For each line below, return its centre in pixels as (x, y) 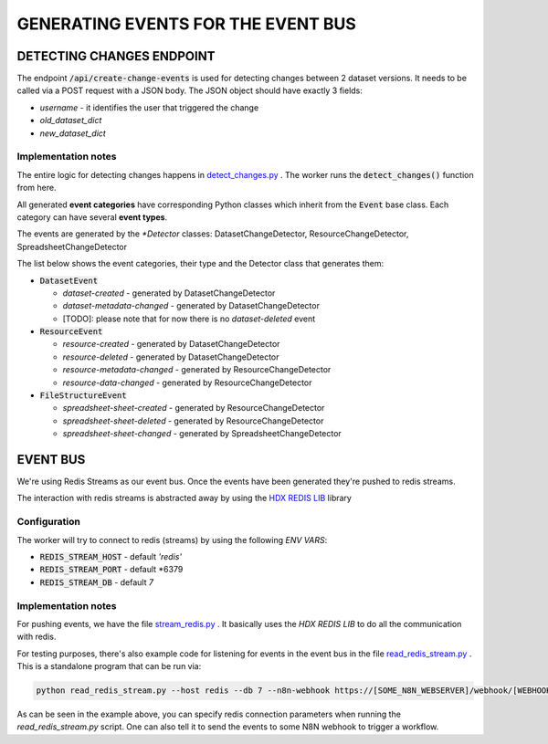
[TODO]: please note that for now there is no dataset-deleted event (189, 319)
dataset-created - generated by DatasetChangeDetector (169, 293)
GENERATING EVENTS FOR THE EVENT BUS (186, 24)
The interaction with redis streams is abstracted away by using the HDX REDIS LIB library (184, 498)
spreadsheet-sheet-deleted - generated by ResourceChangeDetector (193, 421)
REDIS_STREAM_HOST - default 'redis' (111, 557)
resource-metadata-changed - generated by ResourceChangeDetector (197, 370)
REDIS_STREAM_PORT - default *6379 (111, 570)
